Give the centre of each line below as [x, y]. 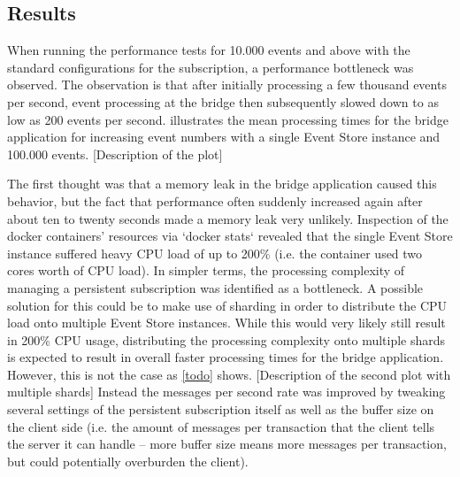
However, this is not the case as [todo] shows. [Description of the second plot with [229, 374]
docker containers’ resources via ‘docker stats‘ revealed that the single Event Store [230, 236]
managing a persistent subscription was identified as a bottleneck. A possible [215, 287]
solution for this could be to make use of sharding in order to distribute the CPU [227, 305]
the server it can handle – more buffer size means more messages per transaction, [227, 444]
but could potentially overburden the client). [128, 461]
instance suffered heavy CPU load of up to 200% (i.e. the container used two [215, 253]
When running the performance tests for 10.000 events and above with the [209, 50]
